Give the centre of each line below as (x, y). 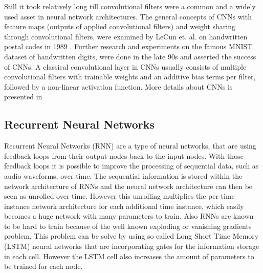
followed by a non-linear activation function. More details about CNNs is (118, 86)
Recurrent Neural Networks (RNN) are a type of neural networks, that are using (130, 146)
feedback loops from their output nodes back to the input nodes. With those (124, 155)
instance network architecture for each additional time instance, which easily (124, 206)
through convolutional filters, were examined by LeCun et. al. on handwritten (126, 36)
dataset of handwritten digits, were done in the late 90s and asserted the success (130, 56)
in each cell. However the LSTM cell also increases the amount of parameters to (129, 256)
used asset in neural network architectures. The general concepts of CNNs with (128, 16)
